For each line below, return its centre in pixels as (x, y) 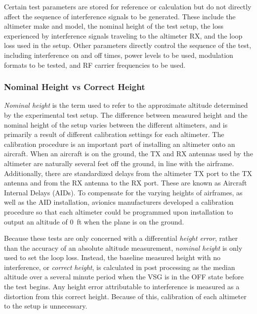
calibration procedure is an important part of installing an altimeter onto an (120, 144)
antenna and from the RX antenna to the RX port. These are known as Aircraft (126, 183)
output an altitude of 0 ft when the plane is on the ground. (94, 221)
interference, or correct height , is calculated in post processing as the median (120, 267)
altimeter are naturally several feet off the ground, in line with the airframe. (119, 163)
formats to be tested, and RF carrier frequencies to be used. (95, 65)
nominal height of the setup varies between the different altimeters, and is (116, 124)
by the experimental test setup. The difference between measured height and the (126, 114)
